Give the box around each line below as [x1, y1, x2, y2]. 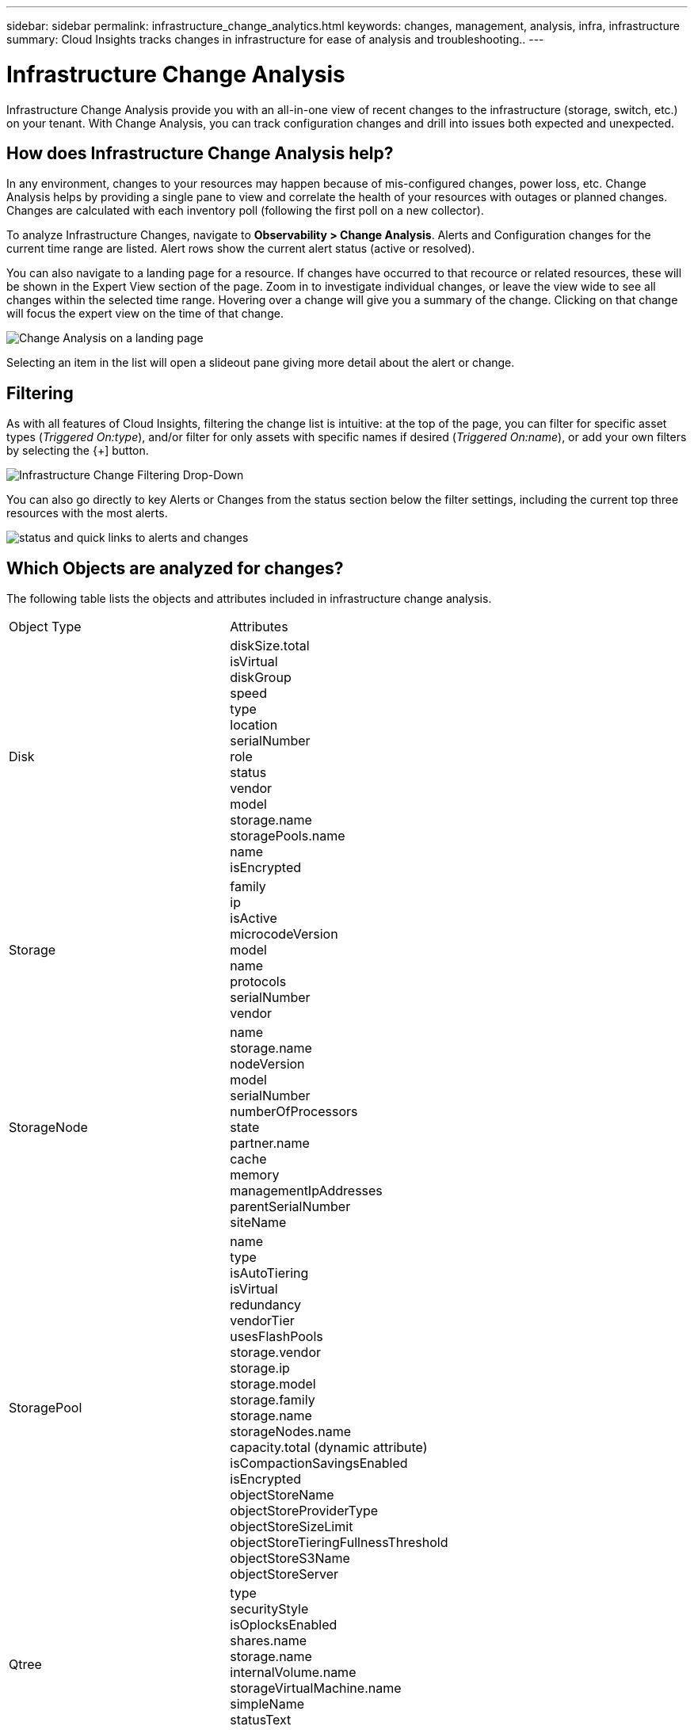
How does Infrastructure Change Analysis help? [6, 143, 394, 163]
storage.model [230, 1376, 316, 1393]
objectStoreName [230, 1487, 334, 1503]
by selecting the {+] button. [6, 444, 149, 458]
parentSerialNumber [230, 1198, 351, 1215]
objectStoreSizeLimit [230, 1519, 353, 1535]
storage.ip [230, 1360, 290, 1377]
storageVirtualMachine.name [230, 1680, 402, 1697]
